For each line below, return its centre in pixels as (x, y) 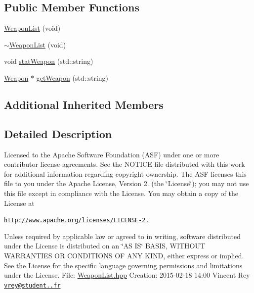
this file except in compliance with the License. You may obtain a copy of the (121, 193)
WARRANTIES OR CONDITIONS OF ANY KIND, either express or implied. (124, 255)
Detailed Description (58, 133)
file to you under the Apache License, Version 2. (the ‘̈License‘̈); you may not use (127, 183)
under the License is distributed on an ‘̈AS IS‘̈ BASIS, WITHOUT (105, 246)
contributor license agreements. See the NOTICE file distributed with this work (125, 164)
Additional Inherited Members (84, 104)
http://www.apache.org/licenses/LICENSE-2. (77, 220)
